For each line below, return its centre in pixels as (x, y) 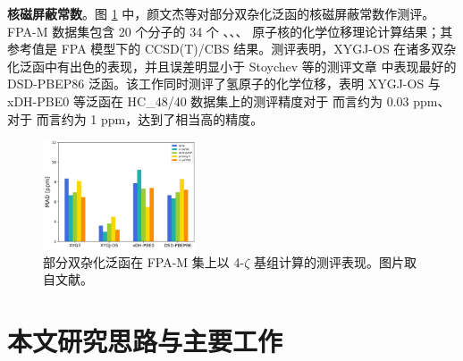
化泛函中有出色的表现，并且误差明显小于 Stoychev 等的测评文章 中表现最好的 (232, 66)
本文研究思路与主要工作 (145, 341)
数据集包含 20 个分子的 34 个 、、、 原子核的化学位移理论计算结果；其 (253, 31)
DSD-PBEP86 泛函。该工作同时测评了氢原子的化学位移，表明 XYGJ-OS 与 (224, 84)
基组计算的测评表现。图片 (328, 261)
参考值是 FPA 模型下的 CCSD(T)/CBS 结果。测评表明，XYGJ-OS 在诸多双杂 (232, 49)
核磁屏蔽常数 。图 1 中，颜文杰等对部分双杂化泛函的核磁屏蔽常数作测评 (215, 13)
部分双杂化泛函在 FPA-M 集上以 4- (144, 261)
